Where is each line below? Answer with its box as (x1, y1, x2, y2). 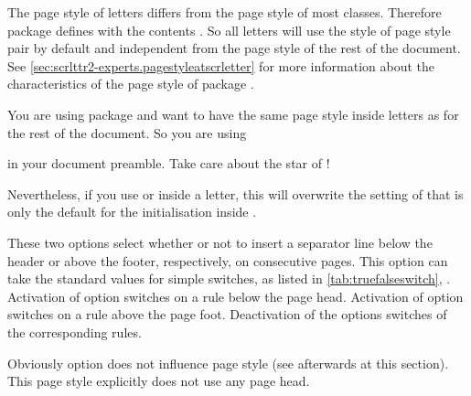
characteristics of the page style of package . (7, 74, 254, 93)
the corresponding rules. (7, 322, 142, 341)
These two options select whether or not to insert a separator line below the (7, 232, 433, 252)
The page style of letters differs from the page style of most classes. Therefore (7, 3, 442, 21)
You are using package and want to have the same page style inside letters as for (7, 104, 459, 123)
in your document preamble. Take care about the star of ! (7, 154, 330, 173)
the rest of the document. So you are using (7, 123, 247, 142)
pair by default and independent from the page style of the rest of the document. (7, 38, 461, 58)
